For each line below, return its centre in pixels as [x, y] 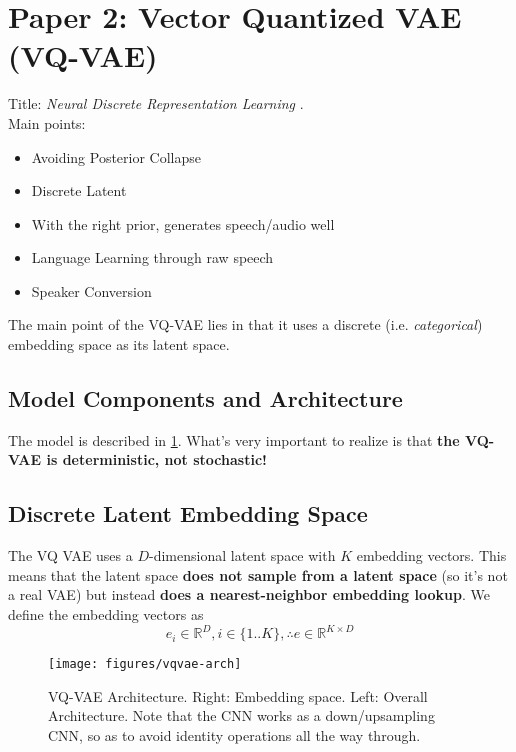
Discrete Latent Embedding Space [188, 513]
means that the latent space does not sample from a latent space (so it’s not [258, 574]
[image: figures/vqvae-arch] [145, 664]
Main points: [47, 122]
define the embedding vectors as [106, 614]
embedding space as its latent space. [119, 344]
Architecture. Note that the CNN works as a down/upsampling [241, 715]
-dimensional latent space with [242, 555]
